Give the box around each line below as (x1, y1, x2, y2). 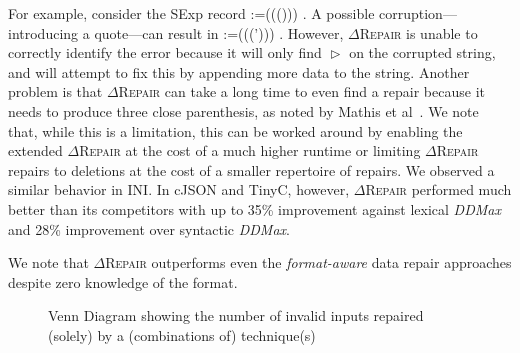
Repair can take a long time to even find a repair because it (118, 81, 485, 102)
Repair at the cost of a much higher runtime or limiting (79, 140, 421, 161)
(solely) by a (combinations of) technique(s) (48, 324, 316, 345)
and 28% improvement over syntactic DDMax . (8, 218, 290, 239)
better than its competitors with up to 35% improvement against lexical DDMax (8, 198, 501, 219)
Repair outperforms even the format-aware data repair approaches (105, 252, 512, 273)
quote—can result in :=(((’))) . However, (94, 22, 344, 43)
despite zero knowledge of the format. (8, 271, 238, 292)
